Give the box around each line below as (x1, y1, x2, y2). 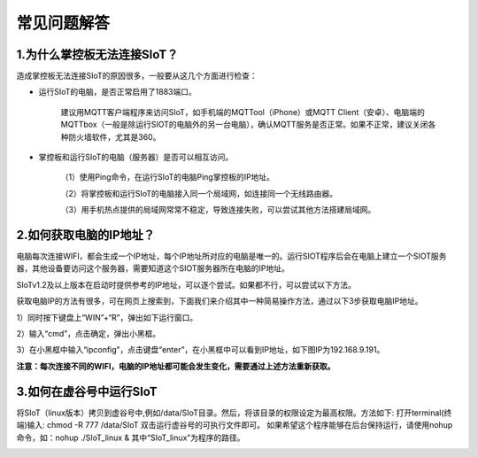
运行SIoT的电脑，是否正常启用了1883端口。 (38, 87, 197, 97)
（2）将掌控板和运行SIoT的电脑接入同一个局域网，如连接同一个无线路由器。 (60, 188, 338, 198)
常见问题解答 (16, 13, 111, 33)
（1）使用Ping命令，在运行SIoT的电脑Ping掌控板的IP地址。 (60, 172, 274, 182)
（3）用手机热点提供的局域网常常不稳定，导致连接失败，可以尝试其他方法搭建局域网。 (60, 205, 376, 215)
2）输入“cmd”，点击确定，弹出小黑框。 (16, 329, 161, 339)
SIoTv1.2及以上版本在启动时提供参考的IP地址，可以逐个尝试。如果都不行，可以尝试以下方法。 (16, 279, 357, 290)
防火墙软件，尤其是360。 (67, 131, 161, 142)
